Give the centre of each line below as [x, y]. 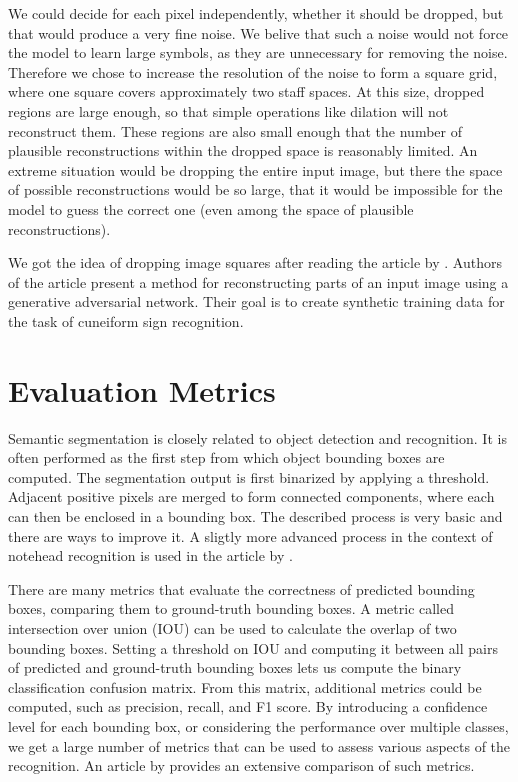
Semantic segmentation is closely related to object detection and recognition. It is [257, 437]
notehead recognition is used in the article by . [150, 555]
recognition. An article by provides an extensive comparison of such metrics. [241, 765]
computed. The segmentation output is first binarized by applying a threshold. [249, 476]
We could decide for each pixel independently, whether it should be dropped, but [256, 13]
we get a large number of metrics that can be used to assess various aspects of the [259, 745]
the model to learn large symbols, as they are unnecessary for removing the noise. [258, 52]
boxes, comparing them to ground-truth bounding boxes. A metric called [231, 608]
